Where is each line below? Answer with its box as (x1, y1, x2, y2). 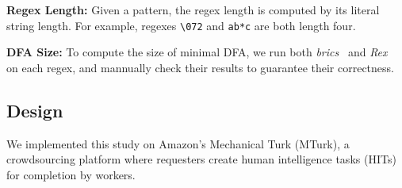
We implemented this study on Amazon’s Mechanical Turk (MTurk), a (6, 135, 350, 152)
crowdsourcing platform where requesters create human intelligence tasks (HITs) (6, 151, 396, 167)
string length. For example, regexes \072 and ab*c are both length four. (6, 17, 356, 33)
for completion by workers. (6, 166, 136, 182)
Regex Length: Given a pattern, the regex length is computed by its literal (6, 2, 380, 17)
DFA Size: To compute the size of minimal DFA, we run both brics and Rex (6, 44, 388, 60)
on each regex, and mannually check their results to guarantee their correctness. (6, 59, 394, 75)
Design (6, 98, 63, 122)
